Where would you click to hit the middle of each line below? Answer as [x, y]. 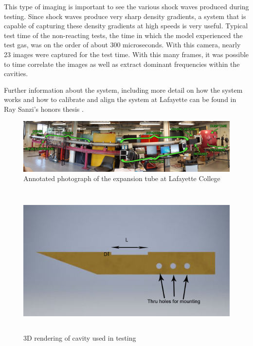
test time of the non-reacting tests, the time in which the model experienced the [123, 35]
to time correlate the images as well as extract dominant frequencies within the [122, 64]
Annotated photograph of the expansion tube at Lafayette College [122, 178]
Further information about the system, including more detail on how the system [123, 90]
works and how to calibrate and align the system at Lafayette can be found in [120, 99]
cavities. [16, 73]
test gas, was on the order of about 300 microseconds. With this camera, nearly [122, 45]
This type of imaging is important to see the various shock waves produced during [126, 6]
